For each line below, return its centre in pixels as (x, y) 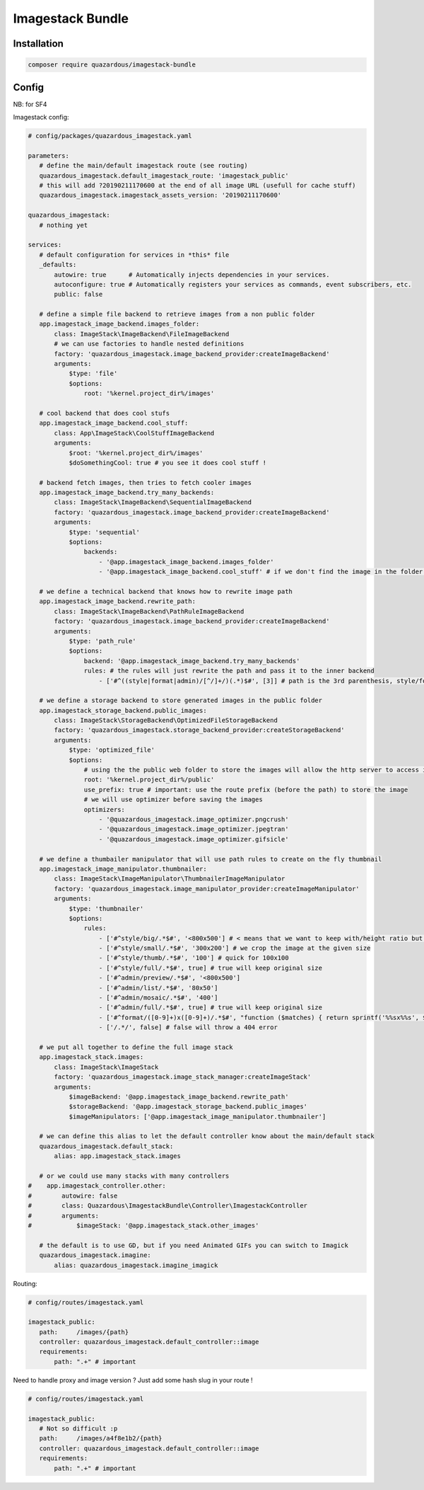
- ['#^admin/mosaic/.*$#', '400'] (158, 998)
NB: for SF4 (30, 104)
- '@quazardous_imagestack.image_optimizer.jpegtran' (194, 829)
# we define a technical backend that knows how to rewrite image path (166, 591)
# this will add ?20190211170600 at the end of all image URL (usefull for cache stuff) (198, 185)
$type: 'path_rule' (103, 641)
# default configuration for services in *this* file (134, 254)
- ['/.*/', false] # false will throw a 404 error (188, 1027)
